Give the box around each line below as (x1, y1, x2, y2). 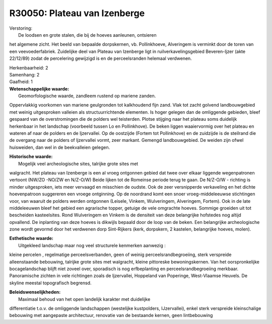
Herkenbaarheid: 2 (9, 64, 48, 70)
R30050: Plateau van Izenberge (9, 8, 145, 19)
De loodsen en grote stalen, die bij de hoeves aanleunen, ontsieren (18, 32, 157, 38)
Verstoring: (9, 25, 33, 31)
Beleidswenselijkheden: (9, 289, 61, 295)
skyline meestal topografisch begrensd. (9, 280, 92, 286)
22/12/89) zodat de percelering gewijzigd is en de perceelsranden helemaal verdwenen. (9, 55, 192, 61)
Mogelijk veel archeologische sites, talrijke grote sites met (18, 160, 139, 167)
